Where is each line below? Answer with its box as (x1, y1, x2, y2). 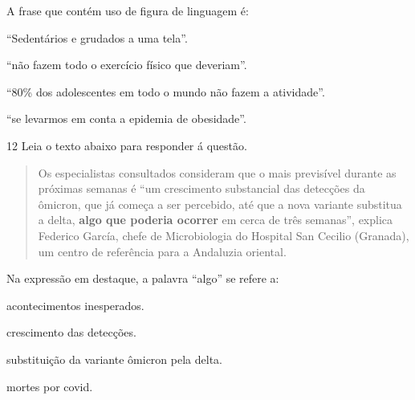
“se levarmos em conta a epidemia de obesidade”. (6, 110, 246, 127)
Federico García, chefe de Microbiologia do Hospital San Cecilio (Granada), (38, 227, 409, 243)
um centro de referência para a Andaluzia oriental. (38, 243, 287, 259)
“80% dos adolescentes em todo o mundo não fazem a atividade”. (6, 83, 325, 100)
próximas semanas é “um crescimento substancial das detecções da (38, 180, 365, 197)
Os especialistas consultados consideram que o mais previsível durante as (38, 164, 397, 181)
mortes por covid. (6, 378, 93, 394)
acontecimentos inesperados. (6, 296, 144, 313)
